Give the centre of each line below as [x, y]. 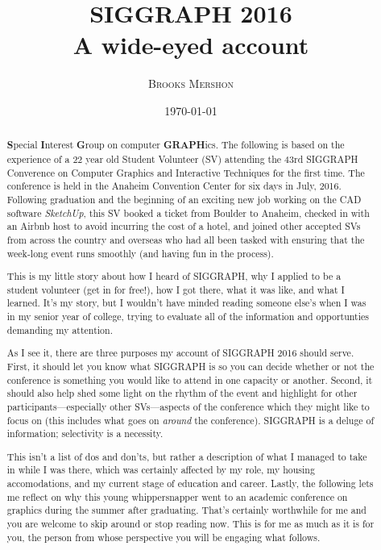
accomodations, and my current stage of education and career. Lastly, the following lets [190, 483]
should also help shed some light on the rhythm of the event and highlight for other [182, 393]
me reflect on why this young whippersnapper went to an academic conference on [177, 496]
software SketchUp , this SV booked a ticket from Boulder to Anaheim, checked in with [188, 212]
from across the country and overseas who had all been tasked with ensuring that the [186, 239]
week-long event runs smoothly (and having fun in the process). [140, 253]
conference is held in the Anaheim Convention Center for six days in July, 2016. [174, 186]
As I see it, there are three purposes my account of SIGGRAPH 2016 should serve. [180, 353]
